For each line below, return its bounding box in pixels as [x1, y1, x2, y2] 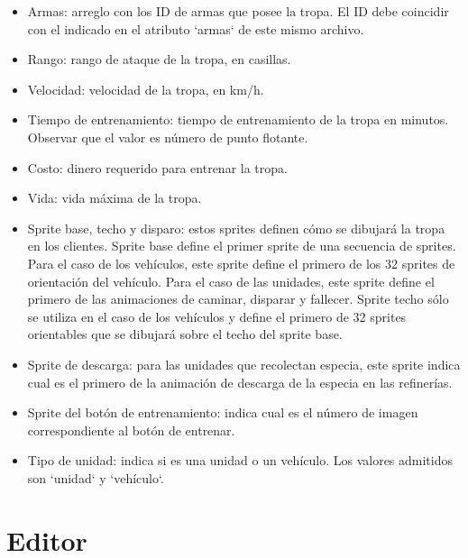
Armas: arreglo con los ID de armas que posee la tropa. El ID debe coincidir [27, 2, 449, 20]
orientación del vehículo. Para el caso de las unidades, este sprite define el [27, 271, 435, 290]
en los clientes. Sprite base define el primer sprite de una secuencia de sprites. [27, 236, 456, 255]
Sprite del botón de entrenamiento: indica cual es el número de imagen [27, 403, 418, 422]
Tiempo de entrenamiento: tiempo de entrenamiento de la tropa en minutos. [27, 110, 449, 129]
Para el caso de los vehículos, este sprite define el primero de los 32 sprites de [27, 253, 455, 272]
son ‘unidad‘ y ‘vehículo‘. [27, 468, 164, 487]
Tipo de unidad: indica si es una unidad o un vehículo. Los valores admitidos [27, 451, 454, 470]
